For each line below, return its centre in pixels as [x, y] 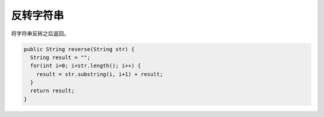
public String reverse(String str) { [79, 49]
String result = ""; [60, 57]
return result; [52, 91]
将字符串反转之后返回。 [40, 33]
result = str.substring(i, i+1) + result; [100, 74]
